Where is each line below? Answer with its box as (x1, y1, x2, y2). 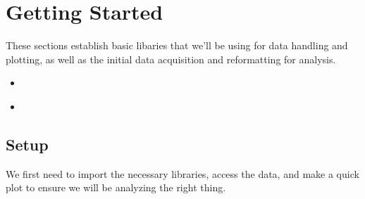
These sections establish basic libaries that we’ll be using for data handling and (6, 38, 348, 53)
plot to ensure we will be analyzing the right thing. (6, 180, 226, 195)
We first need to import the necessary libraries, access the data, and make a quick (6, 166, 359, 181)
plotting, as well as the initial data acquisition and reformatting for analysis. (6, 51, 336, 66)
